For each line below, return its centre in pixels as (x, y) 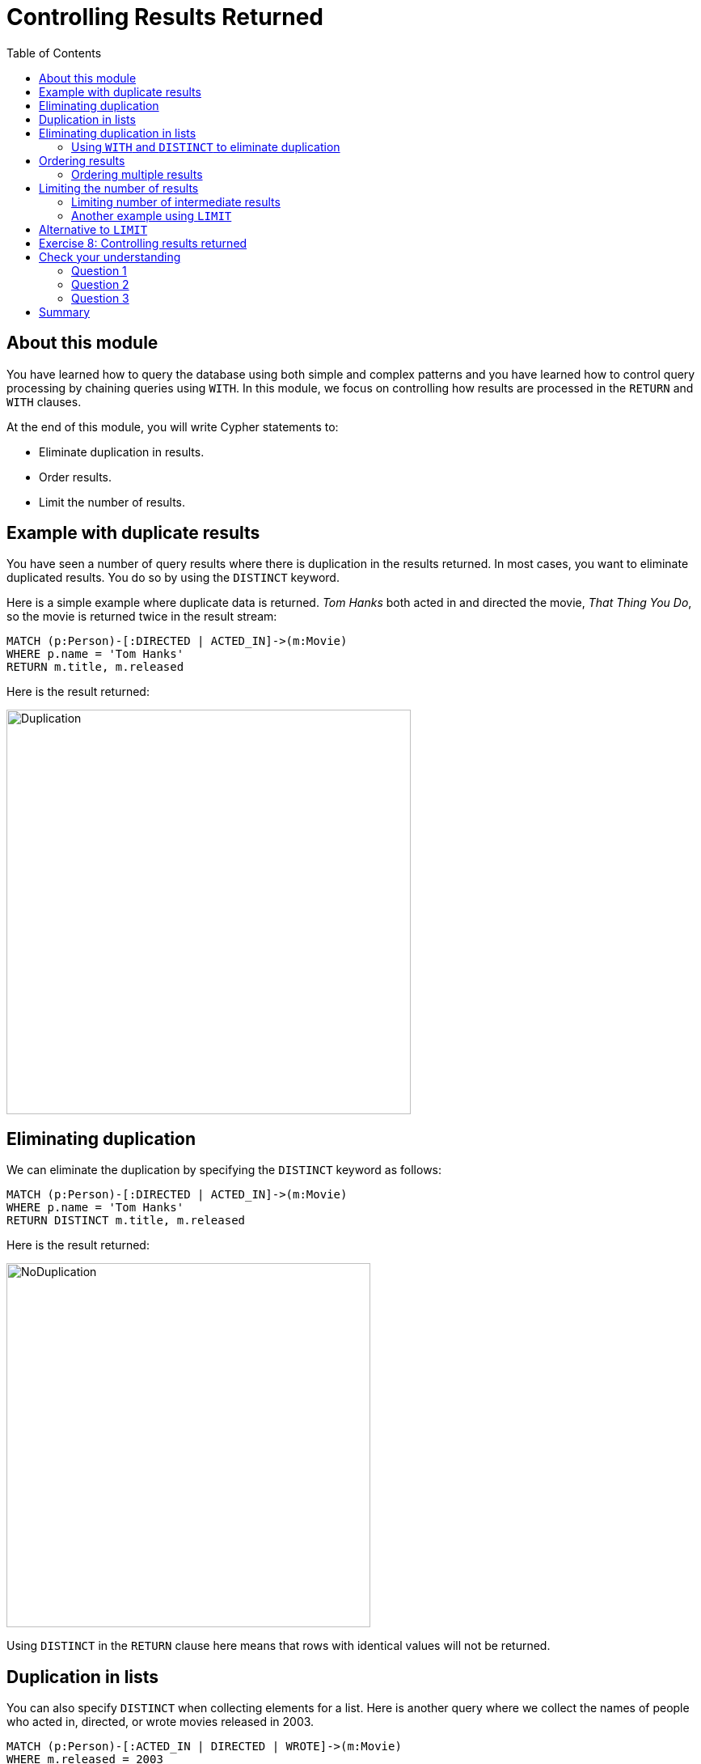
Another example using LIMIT (152, 215)
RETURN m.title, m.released (95, 667)
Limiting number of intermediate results (176, 201)
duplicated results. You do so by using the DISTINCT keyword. (173, 578)
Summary (65, 312)
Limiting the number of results (119, 188)
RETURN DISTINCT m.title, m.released (126, 1221)
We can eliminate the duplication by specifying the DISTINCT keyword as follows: (224, 1170)
